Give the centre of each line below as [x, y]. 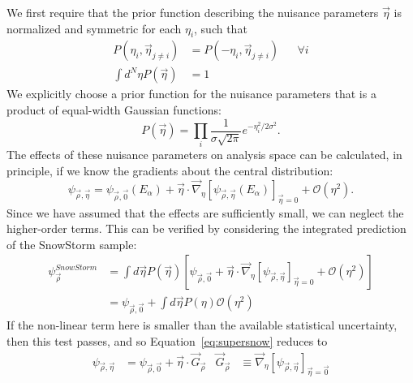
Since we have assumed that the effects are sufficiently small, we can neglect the [205, 212]
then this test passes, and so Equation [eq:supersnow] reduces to [167, 340]
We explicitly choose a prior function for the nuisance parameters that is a [191, 94]
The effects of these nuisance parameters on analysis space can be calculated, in [204, 155]
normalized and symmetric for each [94, 28]
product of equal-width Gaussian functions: [114, 110]
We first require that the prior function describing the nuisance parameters [193, 12]
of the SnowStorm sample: [72, 244]
